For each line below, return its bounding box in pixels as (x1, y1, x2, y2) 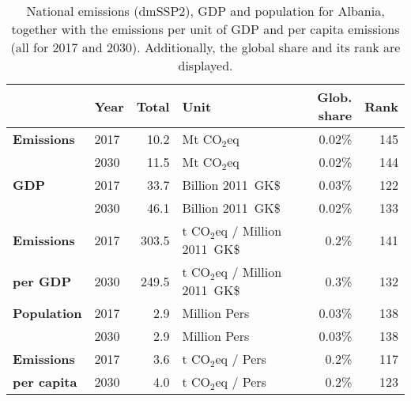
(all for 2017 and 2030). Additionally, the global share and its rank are (10, 38, 401, 56)
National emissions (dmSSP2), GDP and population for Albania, (26, 2, 385, 20)
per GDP (13, 271, 72, 290)
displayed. (178, 56, 233, 74)
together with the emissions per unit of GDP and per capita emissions (11, 20, 400, 38)
